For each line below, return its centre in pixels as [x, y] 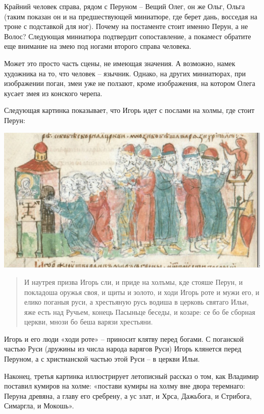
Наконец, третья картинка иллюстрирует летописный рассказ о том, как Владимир [131, 376]
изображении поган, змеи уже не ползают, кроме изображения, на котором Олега [130, 83]
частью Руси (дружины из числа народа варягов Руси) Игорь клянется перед [123, 349]
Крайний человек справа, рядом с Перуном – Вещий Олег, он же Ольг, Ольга [125, 6]
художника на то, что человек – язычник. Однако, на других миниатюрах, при [125, 73]
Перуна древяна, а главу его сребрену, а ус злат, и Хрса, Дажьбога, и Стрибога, [128, 395]
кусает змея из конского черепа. [53, 93]
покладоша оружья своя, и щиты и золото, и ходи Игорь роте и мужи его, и [142, 292]
